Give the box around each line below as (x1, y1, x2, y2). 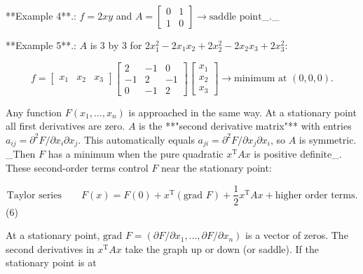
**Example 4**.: (6, 8, 76, 22)
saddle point (209, 12, 262, 22)
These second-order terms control (6, 160, 149, 174)
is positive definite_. (254, 146, 342, 161)
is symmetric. (299, 132, 357, 146)
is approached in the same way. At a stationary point (128, 104, 357, 119)
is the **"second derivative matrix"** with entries (139, 118, 352, 133)
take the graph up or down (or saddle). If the (125, 241, 320, 256)
